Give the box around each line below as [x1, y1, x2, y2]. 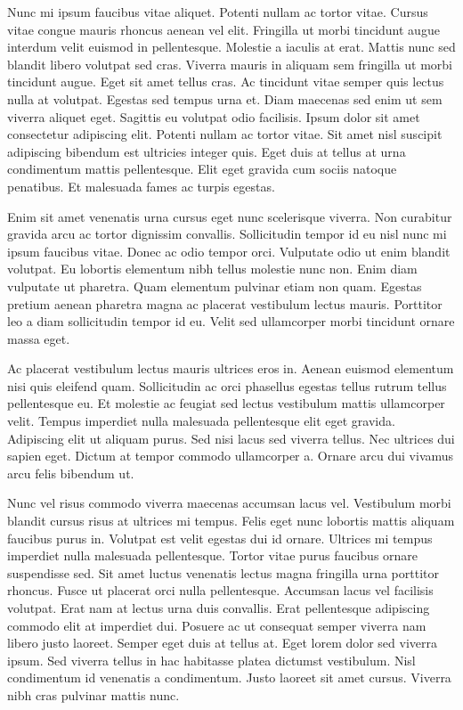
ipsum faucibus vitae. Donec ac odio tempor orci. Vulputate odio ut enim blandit [7, 241, 451, 260]
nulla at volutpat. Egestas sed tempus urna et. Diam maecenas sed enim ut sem [7, 89, 443, 108]
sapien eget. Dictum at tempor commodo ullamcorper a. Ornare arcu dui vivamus [7, 446, 454, 465]
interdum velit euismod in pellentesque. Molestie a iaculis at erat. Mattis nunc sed [7, 37, 456, 56]
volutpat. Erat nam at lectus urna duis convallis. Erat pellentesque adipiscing [7, 599, 430, 616]
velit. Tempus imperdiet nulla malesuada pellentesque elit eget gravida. [7, 412, 395, 430]
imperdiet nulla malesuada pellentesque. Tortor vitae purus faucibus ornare [7, 546, 418, 565]
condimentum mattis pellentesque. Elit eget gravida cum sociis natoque [7, 159, 397, 178]
